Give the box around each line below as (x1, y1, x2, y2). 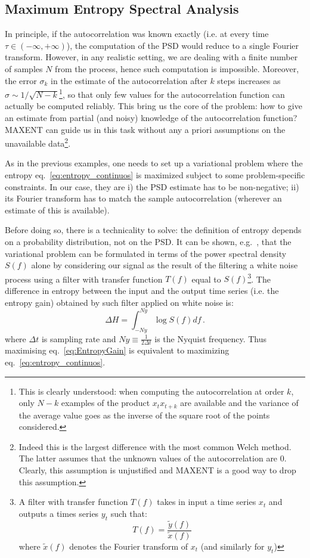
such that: (110, 507, 147, 519)
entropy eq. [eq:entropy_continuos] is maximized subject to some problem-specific (5, 169, 305, 181)
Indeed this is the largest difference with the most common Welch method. (18, 440, 292, 452)
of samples (5, 62, 43, 75)
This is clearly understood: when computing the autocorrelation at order (18, 385, 284, 397)
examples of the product (61, 396, 150, 409)
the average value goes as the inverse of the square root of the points (18, 408, 270, 421)
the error (5, 74, 37, 86)
